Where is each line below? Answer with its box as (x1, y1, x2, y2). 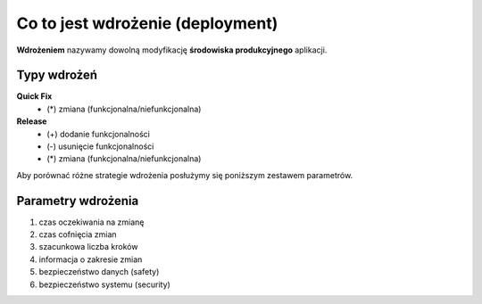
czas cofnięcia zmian (38, 229, 117, 240)
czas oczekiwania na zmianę (38, 217, 145, 227)
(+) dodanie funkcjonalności (46, 128, 151, 139)
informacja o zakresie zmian (38, 254, 143, 265)
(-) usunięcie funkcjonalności (46, 141, 154, 152)
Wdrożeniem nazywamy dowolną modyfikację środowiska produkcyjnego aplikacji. (16, 45, 328, 55)
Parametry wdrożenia (16, 193, 139, 209)
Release (16, 116, 47, 127)
